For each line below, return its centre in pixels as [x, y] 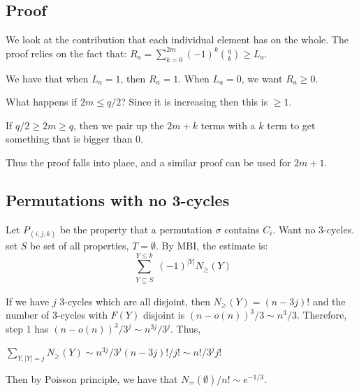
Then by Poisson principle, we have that [92, 379]
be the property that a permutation [136, 229]
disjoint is [164, 315]
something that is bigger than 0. [74, 139]
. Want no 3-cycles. [314, 229]
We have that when [47, 78]
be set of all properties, [80, 245]
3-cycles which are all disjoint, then [135, 301]
